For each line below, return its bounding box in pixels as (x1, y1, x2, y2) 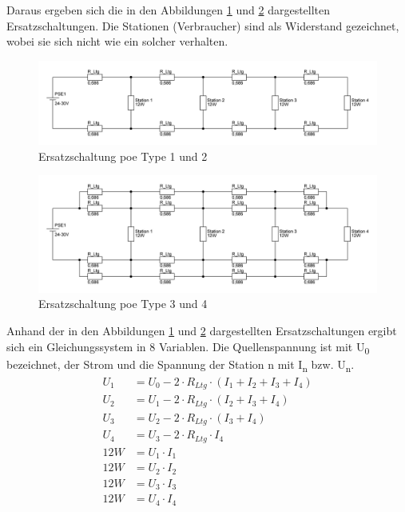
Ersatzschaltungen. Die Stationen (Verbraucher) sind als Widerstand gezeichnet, (6, 17, 399, 34)
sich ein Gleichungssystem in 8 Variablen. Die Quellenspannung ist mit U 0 (6, 338, 370, 357)
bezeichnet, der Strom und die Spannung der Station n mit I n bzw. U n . (6, 355, 355, 374)
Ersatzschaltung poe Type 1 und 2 (38, 147, 208, 164)
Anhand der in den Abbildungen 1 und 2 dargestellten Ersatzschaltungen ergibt (6, 322, 397, 338)
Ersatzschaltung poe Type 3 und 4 (38, 295, 208, 312)
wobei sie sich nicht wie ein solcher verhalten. (6, 33, 228, 50)
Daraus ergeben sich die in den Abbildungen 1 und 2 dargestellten (6, 2, 331, 18)
